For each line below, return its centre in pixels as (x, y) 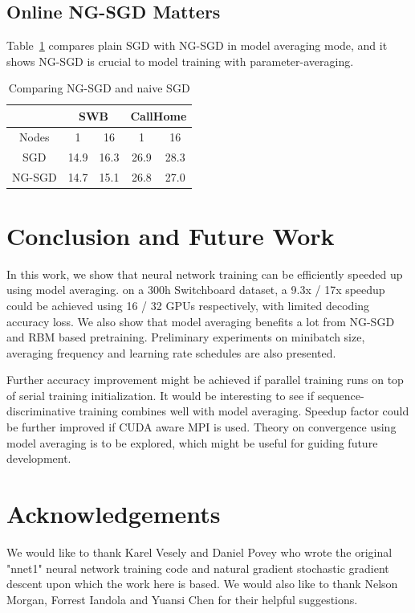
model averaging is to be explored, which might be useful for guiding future (192, 442)
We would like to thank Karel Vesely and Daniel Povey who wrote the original (199, 552)
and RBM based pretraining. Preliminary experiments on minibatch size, (186, 337)
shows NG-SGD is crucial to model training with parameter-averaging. (180, 61)
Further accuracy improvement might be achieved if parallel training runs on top (205, 380)
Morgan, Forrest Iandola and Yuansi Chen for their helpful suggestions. (182, 599)
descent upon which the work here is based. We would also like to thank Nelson (202, 584)
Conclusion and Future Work (171, 235)
